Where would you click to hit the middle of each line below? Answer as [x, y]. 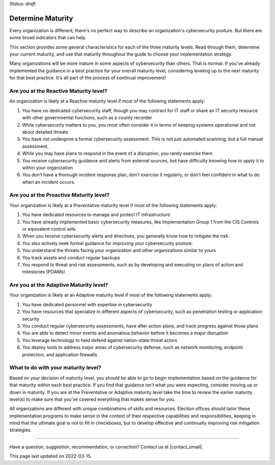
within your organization [48, 167]
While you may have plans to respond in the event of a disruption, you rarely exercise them [117, 154]
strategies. [21, 430]
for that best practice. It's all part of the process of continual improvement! [88, 78]
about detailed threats [45, 132]
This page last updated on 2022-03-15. [50, 456]
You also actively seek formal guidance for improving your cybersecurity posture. [108, 243]
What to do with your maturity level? [55, 368]
